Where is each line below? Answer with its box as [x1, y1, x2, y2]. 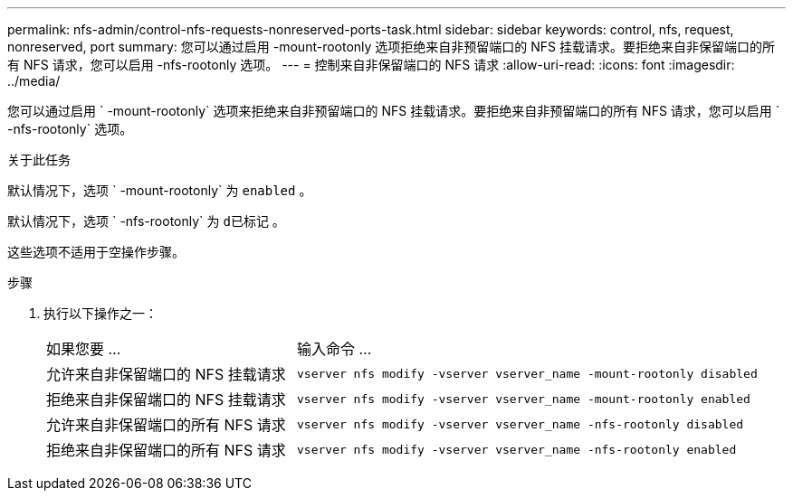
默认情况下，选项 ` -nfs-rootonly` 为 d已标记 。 [7, 213, 285, 229]
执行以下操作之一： [43, 305, 158, 321]
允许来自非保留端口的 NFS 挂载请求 [46, 365, 286, 383]
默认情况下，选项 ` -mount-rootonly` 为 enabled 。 [7, 183, 312, 198]
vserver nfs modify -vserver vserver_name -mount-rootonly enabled [297, 391, 750, 406]
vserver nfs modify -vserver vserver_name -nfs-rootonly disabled [297, 417, 744, 431]
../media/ [7, 73, 61, 89]
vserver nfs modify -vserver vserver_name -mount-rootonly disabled [297, 366, 758, 381]
